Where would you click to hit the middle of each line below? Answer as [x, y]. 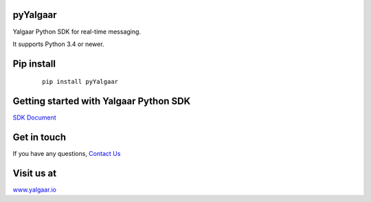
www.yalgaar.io [34, 190]
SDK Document [34, 117]
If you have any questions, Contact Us [67, 154]
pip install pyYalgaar [80, 82]
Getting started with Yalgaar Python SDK [102, 101]
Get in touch [40, 137]
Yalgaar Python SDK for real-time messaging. [77, 32]
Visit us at [35, 173]
